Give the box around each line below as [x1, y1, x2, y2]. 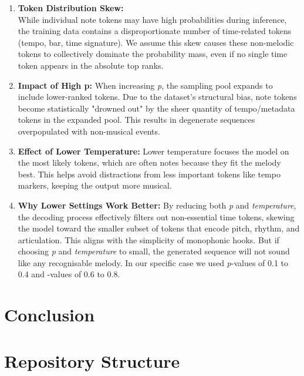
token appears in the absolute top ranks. [18, 59, 164, 71]
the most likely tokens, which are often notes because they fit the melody [18, 156, 281, 169]
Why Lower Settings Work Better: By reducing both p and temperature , [18, 199, 296, 211]
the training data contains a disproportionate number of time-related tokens [18, 25, 292, 37]
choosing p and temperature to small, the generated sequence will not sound [18, 245, 290, 257]
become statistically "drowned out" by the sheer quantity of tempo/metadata [18, 102, 295, 114]
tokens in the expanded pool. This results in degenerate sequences [18, 113, 255, 126]
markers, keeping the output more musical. [18, 179, 172, 192]
